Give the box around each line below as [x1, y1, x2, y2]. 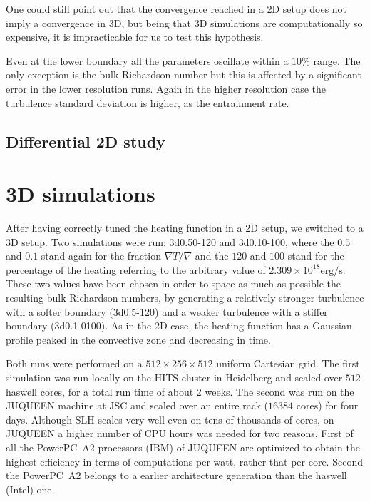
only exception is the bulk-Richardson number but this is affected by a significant [6, 67, 361, 82]
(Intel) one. [6, 481, 55, 496]
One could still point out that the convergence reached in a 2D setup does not [6, 1, 347, 16]
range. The [313, 53, 361, 68]
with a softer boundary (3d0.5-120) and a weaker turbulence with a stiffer [6, 304, 328, 319]
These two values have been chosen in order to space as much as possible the [6, 276, 341, 291]
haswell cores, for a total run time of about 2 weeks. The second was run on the [6, 384, 354, 399]
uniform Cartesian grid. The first [216, 356, 360, 371]
